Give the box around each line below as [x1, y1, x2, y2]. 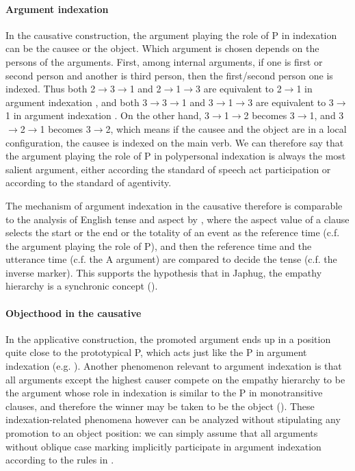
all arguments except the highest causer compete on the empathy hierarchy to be [5, 372, 345, 386]
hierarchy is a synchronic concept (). [5, 279, 158, 293]
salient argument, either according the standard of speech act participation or [5, 162, 331, 176]
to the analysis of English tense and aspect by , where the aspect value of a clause [5, 212, 350, 226]
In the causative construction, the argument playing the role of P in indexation [5, 27, 337, 42]
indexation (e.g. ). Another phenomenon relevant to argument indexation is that [5, 359, 342, 373]
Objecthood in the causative [5, 305, 142, 320]
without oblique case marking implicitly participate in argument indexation [5, 439, 321, 453]
